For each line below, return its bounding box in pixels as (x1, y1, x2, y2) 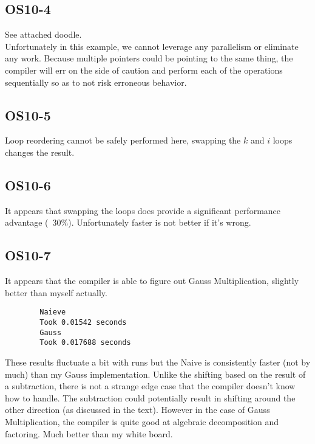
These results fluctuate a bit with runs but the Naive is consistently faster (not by (5, 355, 311, 368)
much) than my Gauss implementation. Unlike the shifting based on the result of (5, 367, 306, 380)
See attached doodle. (5, 28, 82, 41)
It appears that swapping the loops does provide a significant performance (5, 204, 281, 217)
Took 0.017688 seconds (39, 338, 131, 347)
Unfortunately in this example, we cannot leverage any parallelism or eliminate (5, 40, 299, 52)
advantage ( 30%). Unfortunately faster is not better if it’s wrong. (5, 216, 251, 229)
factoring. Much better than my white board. (5, 427, 173, 440)
